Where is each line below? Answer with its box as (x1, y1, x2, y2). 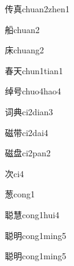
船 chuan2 (5, 23, 40, 36)
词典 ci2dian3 (5, 105, 53, 118)
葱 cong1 (5, 188, 35, 200)
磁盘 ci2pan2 (5, 146, 51, 159)
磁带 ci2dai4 (5, 126, 48, 139)
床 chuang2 (5, 44, 44, 56)
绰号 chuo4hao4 (5, 85, 61, 97)
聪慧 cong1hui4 (5, 208, 60, 221)
